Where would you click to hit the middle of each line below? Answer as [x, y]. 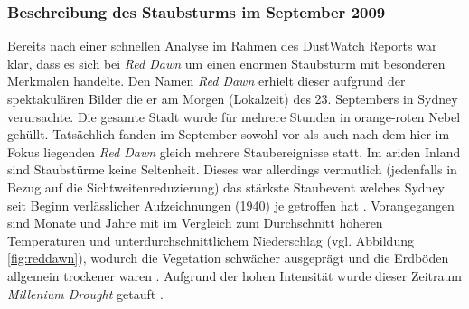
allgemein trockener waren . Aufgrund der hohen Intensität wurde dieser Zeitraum [234, 275]
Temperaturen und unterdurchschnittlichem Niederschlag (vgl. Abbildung [211, 240]
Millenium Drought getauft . [85, 293]
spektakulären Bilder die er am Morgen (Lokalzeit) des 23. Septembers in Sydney [233, 98]
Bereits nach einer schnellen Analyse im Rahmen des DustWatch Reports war [222, 46]
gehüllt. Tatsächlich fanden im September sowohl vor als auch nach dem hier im [229, 134]
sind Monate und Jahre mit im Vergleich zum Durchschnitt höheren [195, 223]
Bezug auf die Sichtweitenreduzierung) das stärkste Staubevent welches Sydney [226, 187]
